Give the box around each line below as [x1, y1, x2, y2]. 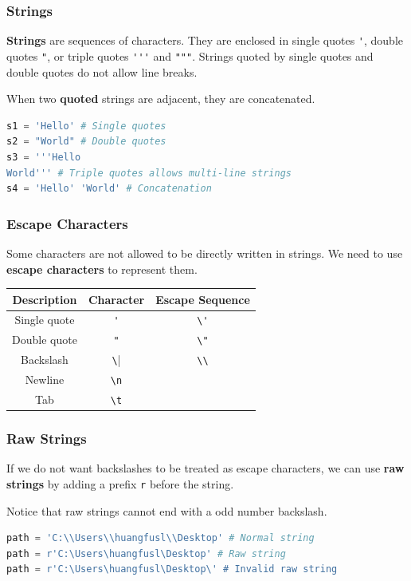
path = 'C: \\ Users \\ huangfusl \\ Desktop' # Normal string [6, 532, 315, 544]
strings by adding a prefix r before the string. [6, 476, 234, 492]
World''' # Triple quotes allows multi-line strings [6, 167, 292, 179]
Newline [25, 371, 65, 388]
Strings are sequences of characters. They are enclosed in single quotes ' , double [6, 32, 404, 49]
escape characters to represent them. [6, 260, 198, 277]
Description [12, 290, 77, 307]
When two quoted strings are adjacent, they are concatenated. [6, 90, 315, 107]
